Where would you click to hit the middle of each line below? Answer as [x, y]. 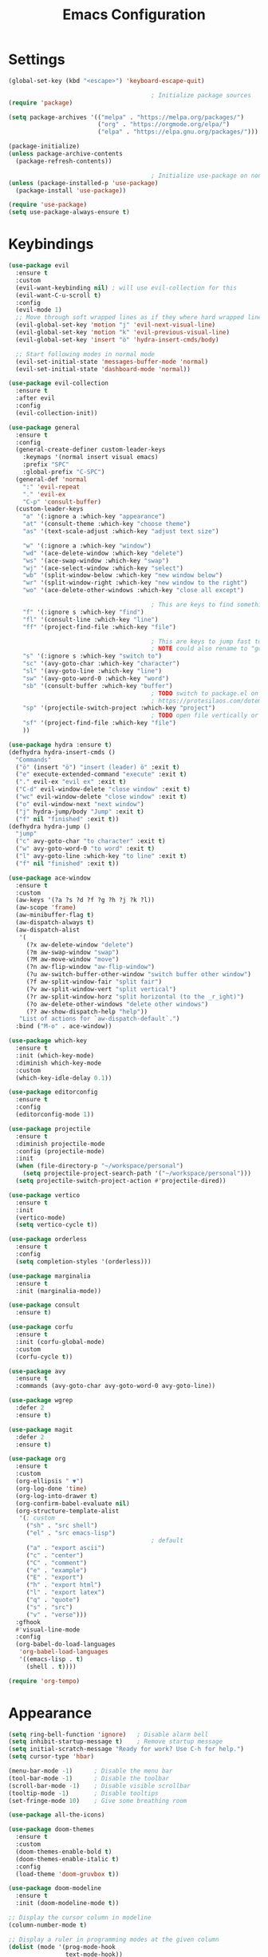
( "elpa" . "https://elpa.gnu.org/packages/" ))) [178, 132]
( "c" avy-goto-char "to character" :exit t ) [91, 841]
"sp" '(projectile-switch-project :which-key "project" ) [119, 708]
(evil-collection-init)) [57, 413]
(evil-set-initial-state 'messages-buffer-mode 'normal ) [112, 362]
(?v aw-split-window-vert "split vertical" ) [101, 989]
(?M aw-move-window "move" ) [73, 959]
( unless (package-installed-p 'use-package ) [83, 183]
